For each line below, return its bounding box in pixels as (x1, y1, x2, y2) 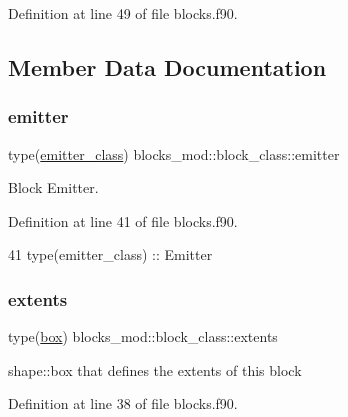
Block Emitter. (8, 177, 99, 198)
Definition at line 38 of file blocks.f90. (8, 393, 238, 414)
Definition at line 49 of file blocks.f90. (8, 3, 238, 23)
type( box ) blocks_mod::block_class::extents (8, 326, 278, 347)
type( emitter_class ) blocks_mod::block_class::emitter (8, 143, 340, 164)
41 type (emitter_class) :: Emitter (8, 244, 213, 265)
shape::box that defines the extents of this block (8, 359, 302, 380)
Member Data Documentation (8, 51, 327, 82)
